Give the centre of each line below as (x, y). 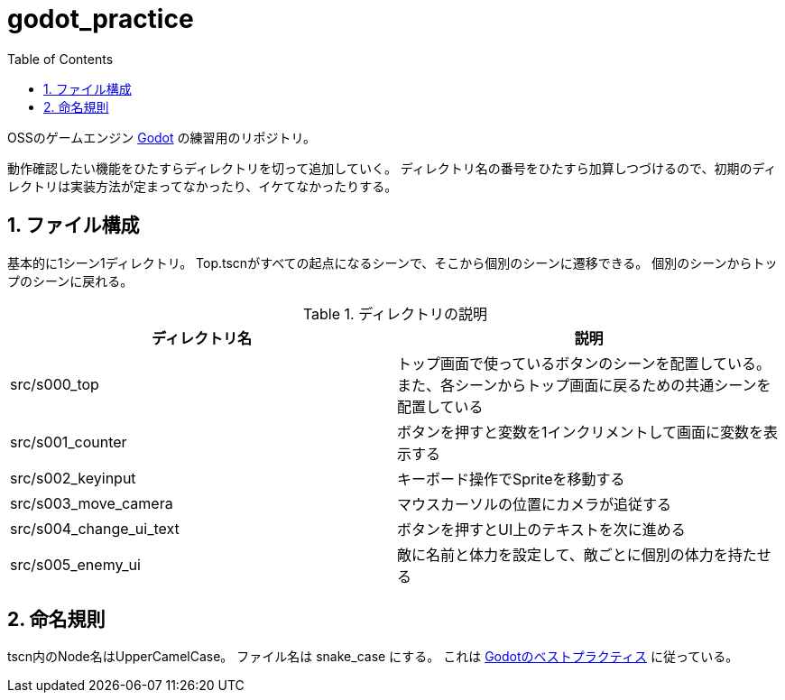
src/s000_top (55, 384)
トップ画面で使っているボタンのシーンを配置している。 (584, 363)
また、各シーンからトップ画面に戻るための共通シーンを (584, 385)
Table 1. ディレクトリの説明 (395, 313)
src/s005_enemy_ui (75, 564)
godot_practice (101, 19)
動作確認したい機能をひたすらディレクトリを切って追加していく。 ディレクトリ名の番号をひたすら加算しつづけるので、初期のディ (392, 168)
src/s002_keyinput (73, 478)
